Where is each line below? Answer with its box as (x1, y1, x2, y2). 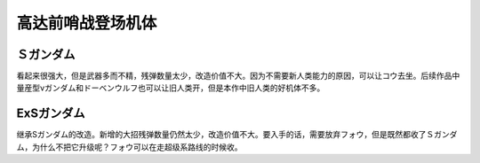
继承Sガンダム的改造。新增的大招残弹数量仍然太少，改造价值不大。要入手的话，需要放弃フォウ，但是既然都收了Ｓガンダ (16, 129, 458, 140)
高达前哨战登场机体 (16, 13, 157, 33)
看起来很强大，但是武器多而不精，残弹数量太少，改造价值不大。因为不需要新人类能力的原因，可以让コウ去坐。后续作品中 (16, 71, 460, 81)
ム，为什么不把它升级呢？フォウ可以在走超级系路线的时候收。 (16, 142, 243, 152)
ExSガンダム (16, 106, 85, 121)
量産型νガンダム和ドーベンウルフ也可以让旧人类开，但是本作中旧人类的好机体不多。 (16, 82, 325, 93)
